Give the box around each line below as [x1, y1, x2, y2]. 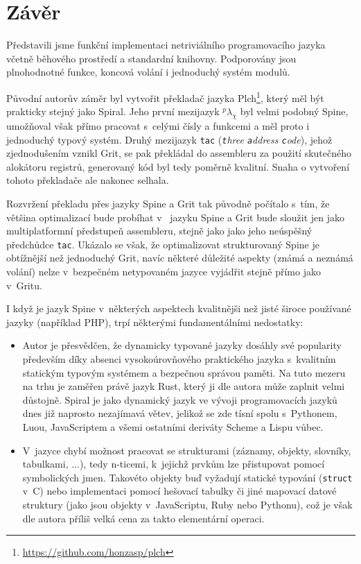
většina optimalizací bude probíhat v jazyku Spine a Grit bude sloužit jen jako [6, 210, 345, 224]
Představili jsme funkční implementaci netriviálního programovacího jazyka [6, 37, 326, 52]
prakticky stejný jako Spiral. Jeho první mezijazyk [6, 104, 220, 119]
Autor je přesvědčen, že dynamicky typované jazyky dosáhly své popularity [22, 338, 342, 352]
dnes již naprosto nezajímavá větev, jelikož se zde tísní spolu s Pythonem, [22, 406, 337, 420]
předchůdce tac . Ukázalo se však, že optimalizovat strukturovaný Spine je [6, 237, 319, 251]
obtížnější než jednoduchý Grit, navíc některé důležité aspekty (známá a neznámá [6, 250, 353, 265]
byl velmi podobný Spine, [240, 104, 349, 119]
